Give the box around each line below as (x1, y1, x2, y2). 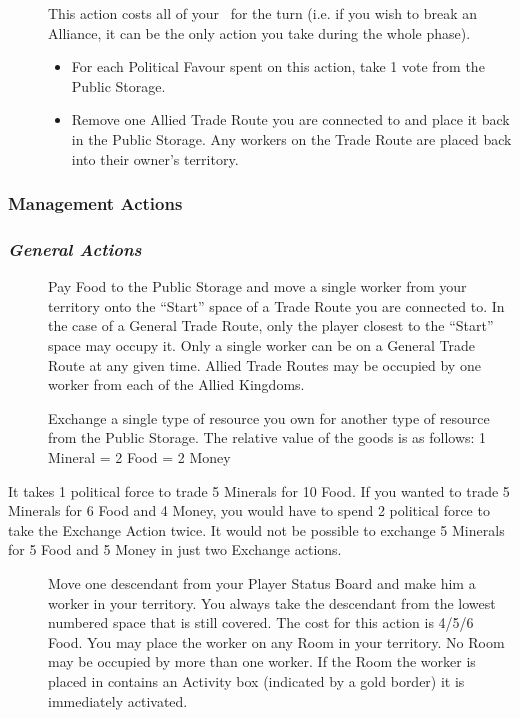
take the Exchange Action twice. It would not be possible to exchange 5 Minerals (8, 519, 505, 540)
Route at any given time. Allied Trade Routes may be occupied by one (48, 354, 481, 375)
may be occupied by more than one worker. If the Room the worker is (48, 651, 476, 672)
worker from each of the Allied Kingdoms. (48, 374, 305, 395)
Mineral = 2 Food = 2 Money (48, 446, 231, 467)
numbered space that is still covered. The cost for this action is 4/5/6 (48, 612, 474, 633)
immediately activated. (48, 690, 188, 711)
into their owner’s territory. (71, 148, 239, 169)
